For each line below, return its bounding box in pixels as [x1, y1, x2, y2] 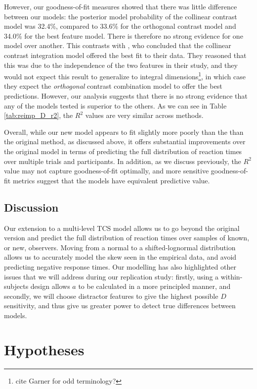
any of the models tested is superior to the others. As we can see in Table [4, 100, 227, 111]
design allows [30, 281, 70, 291]
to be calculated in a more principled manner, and [78, 281, 231, 291]
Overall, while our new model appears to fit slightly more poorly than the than [4, 126, 244, 137]
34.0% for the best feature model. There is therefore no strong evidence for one [4, 30, 243, 41]
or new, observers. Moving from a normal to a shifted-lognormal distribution [4, 242, 236, 252]
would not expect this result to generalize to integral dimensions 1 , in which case [4, 70, 246, 81]
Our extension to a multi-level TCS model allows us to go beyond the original [4, 222, 240, 233]
